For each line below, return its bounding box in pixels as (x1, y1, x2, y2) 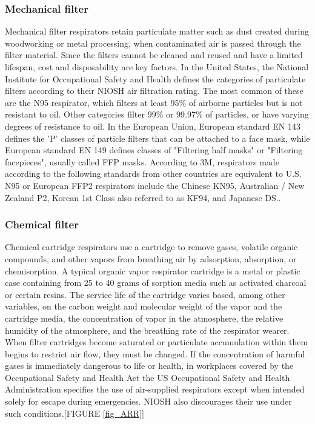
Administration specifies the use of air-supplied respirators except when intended (5, 383, 305, 396)
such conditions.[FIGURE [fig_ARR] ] (5, 406, 144, 419)
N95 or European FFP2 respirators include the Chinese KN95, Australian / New (5, 179, 305, 191)
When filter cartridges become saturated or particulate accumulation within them (5, 336, 308, 348)
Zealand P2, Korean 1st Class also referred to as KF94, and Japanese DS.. (5, 191, 281, 204)
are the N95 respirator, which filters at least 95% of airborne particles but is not (5, 96, 303, 108)
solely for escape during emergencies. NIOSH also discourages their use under (5, 395, 292, 408)
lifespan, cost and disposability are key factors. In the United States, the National (5, 61, 309, 73)
